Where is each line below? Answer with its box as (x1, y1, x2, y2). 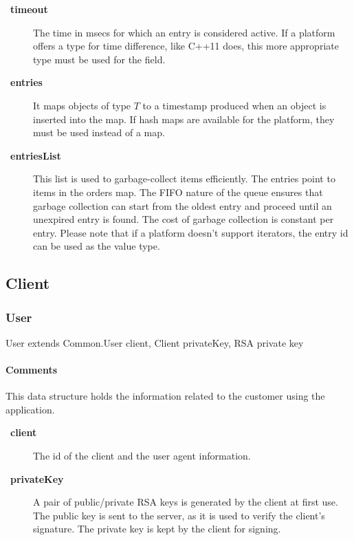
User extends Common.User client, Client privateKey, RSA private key (5, 335, 304, 349)
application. (5, 402, 55, 416)
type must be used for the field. (33, 52, 166, 66)
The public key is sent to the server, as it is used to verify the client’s (33, 508, 325, 522)
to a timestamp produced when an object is (142, 98, 327, 112)
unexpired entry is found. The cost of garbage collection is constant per (33, 212, 334, 226)
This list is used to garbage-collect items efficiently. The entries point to (33, 171, 335, 186)
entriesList (10, 148, 61, 162)
